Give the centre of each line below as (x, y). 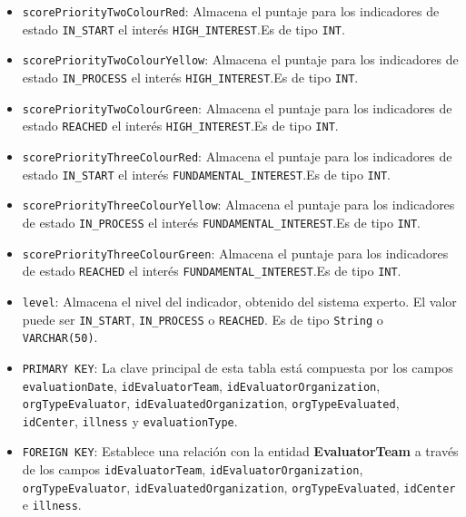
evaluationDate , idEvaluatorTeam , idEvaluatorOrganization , (201, 385)
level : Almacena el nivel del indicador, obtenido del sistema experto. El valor (239, 301)
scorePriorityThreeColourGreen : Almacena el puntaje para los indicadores (235, 253)
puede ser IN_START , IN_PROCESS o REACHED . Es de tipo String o (203, 319)
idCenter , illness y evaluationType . (130, 420)
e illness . (52, 505)
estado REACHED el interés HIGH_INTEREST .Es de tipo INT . (180, 126)
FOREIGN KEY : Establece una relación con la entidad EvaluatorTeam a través (240, 451)
